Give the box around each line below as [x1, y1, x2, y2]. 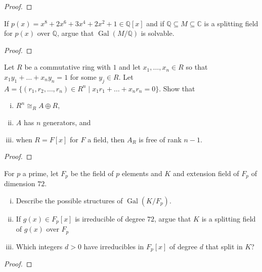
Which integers [16, 241, 63, 251]
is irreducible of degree [75, 213, 145, 224]
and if [146, 18, 164, 28]
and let [119, 62, 141, 72]
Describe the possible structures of [16, 195, 123, 205]
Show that [163, 83, 195, 93]
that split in [205, 241, 243, 251]
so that [186, 62, 208, 72]
